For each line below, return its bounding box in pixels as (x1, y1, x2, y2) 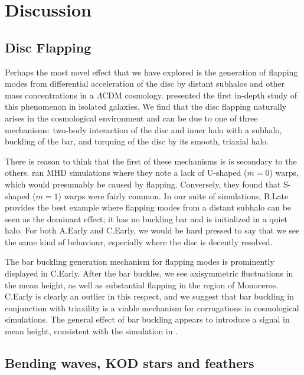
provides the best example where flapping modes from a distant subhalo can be (5, 201, 292, 213)
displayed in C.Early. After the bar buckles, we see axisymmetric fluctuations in (5, 267, 293, 279)
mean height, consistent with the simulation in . (5, 325, 178, 337)
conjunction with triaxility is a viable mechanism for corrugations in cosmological (5, 301, 299, 314)
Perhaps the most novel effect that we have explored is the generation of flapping (5, 65, 298, 78)
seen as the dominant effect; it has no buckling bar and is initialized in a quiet (5, 212, 288, 225)
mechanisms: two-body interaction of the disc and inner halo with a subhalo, (5, 123, 282, 136)
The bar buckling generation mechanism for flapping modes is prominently (5, 255, 274, 268)
